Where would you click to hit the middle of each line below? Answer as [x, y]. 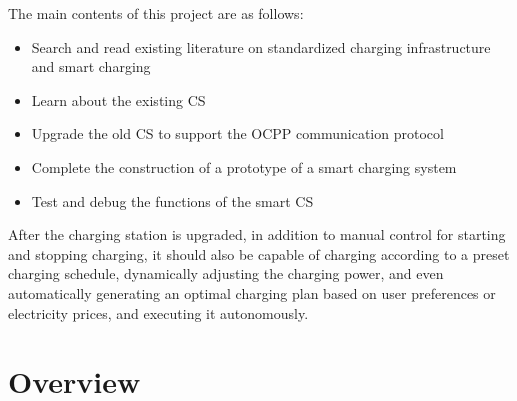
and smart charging [91, 66]
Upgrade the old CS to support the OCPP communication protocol [237, 133]
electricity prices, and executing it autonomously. [158, 312]
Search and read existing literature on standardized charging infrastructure [261, 46]
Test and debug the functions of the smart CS [172, 200]
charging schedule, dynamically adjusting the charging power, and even [226, 273]
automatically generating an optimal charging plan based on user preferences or [252, 292]
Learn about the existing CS [118, 99]
